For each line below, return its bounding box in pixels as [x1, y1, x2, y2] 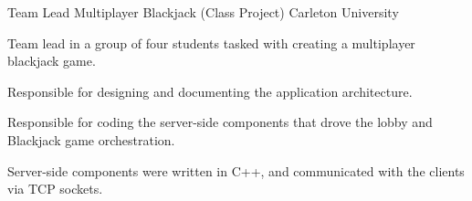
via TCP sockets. [7, 179, 103, 198]
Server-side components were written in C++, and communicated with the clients [7, 161, 465, 180]
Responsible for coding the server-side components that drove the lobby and [7, 112, 433, 132]
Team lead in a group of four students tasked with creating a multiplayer [7, 33, 415, 52]
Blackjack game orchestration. [7, 130, 175, 149]
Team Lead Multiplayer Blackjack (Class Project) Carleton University [7, 3, 399, 21]
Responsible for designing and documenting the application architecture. [7, 81, 413, 100]
